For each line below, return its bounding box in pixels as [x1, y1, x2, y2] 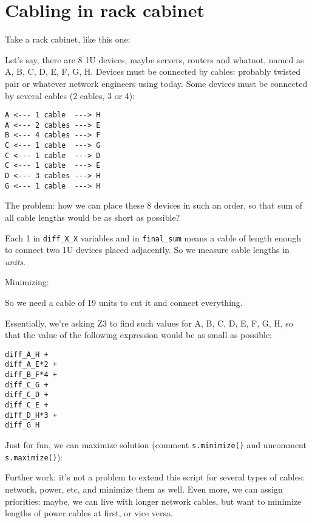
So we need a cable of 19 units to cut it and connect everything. [5, 296, 243, 308]
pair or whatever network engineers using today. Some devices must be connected [5, 77, 308, 89]
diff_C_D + [5, 390, 49, 400]
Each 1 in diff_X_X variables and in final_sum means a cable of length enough [5, 231, 302, 244]
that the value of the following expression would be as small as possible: [5, 328, 273, 341]
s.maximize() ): [5, 450, 63, 463]
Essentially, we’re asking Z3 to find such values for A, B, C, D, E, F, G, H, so [5, 316, 293, 329]
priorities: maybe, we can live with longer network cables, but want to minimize [5, 494, 302, 507]
